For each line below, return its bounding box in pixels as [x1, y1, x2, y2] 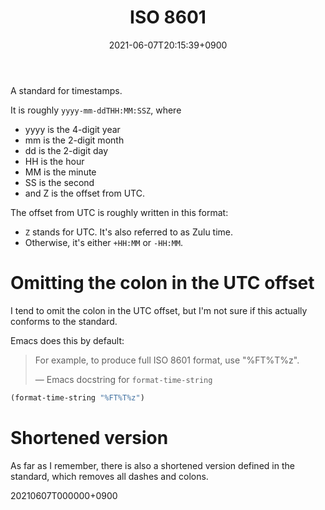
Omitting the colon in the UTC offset [10, 272, 315, 295]
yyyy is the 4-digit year [24, 123, 121, 135]
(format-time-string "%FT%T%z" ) [10, 392, 145, 403]
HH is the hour [24, 155, 85, 167]
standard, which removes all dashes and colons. [10, 470, 209, 482]
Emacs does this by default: [10, 334, 125, 346]
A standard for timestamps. [10, 84, 123, 96]
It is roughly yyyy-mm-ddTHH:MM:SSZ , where [10, 104, 182, 116]
